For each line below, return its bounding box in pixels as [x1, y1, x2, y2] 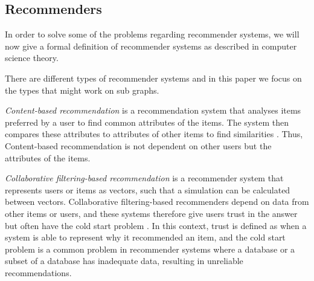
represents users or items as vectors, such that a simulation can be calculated [5, 183, 290, 196]
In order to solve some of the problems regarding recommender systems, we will [5, 28, 300, 40]
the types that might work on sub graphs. [5, 83, 159, 96]
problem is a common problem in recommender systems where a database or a [5, 242, 295, 255]
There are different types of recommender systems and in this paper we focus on [5, 71, 302, 84]
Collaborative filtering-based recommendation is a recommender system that [5, 172, 284, 184]
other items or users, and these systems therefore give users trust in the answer [5, 207, 298, 219]
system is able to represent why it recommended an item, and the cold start [5, 231, 286, 244]
